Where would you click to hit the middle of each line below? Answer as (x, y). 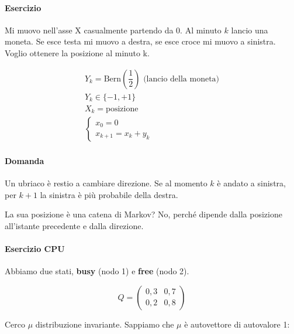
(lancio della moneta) (181, 79)
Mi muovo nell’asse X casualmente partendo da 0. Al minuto (113, 30)
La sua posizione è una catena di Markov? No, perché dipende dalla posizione (143, 214)
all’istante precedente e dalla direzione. (74, 225)
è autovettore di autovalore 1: (237, 324)
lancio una (250, 30)
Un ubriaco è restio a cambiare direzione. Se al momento (106, 183)
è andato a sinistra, (251, 183)
